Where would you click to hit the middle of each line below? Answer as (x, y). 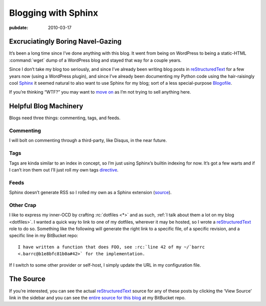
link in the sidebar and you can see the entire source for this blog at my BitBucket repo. (97, 298)
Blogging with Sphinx (54, 13)
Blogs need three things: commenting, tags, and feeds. (65, 118)
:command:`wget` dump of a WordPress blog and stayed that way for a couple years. (95, 60)
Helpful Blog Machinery (46, 106)
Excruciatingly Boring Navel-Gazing (65, 42)
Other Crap (23, 205)
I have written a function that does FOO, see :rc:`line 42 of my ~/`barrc (111, 247)
